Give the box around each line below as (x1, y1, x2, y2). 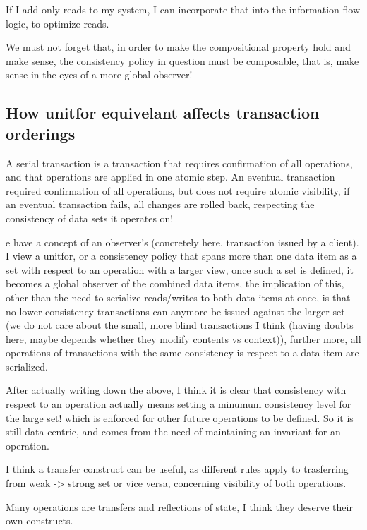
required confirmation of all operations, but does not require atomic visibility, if (6, 183, 350, 198)
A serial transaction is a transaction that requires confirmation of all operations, (6, 155, 353, 170)
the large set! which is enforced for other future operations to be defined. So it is (6, 410, 354, 425)
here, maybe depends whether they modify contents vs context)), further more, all (6, 331, 361, 346)
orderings (6, 122, 76, 144)
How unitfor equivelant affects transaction (6, 102, 320, 124)
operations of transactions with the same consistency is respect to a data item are (6, 345, 359, 360)
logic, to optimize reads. (6, 16, 109, 30)
